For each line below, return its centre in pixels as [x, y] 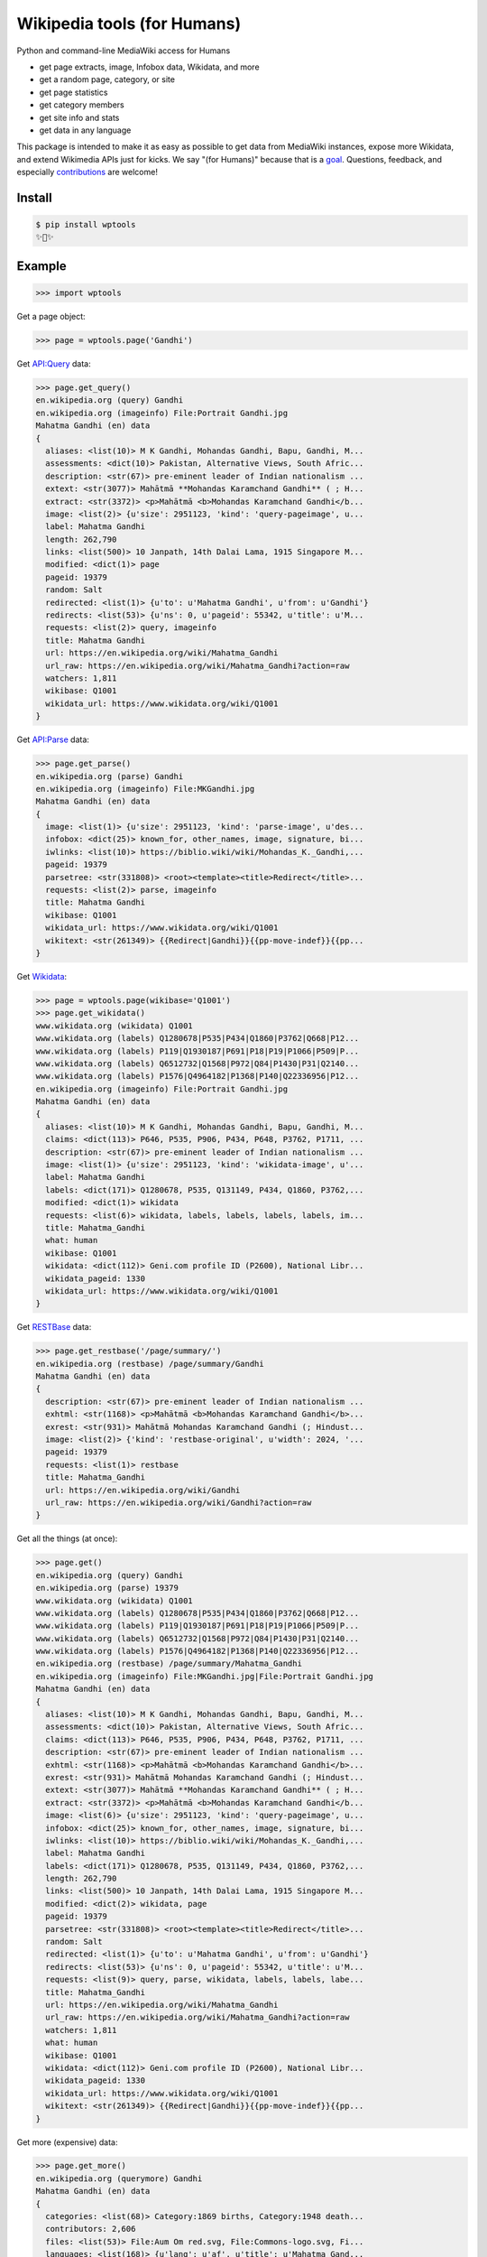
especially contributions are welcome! [87, 172]
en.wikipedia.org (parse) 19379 [107, 1588]
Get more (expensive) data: [67, 2142]
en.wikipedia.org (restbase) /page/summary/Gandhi [150, 1364]
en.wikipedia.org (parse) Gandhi [110, 776]
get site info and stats [79, 117]
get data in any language [85, 130]
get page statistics [74, 92]
